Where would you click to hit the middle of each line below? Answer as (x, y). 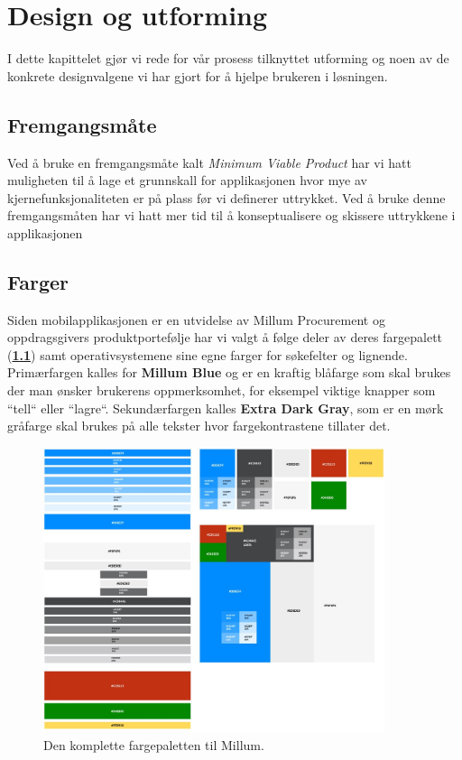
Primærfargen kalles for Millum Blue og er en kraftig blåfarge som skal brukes (229, 372)
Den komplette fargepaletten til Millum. (154, 745)
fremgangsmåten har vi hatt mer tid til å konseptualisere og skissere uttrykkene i (231, 215)
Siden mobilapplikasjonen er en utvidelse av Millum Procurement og (196, 319)
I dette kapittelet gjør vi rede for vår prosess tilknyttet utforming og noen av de (228, 58)
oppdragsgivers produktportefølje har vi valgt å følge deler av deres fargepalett (225, 337)
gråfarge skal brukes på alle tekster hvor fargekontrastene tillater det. (199, 426)
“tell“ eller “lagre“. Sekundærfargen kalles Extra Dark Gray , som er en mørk (226, 408)
